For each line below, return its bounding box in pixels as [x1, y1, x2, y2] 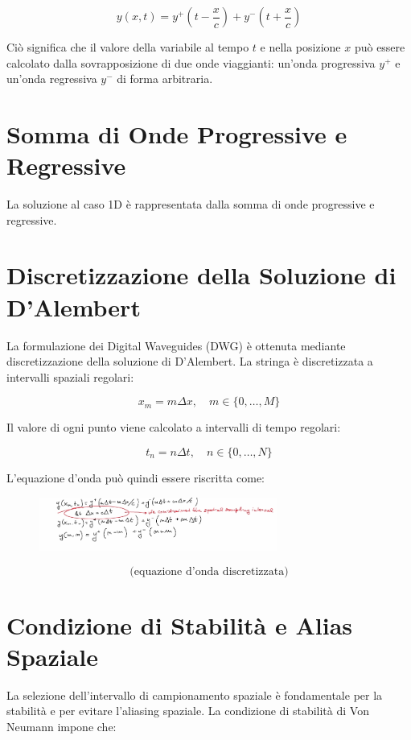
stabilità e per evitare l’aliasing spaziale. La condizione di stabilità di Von [6, 702, 369, 719]
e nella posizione [260, 39, 341, 55]
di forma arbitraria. [117, 70, 213, 87]
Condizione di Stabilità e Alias [6, 608, 353, 641]
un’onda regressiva [6, 70, 97, 87]
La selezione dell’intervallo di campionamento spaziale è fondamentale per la [6, 686, 383, 703]
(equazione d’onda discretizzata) [129, 565, 289, 577]
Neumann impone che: [6, 718, 117, 735]
